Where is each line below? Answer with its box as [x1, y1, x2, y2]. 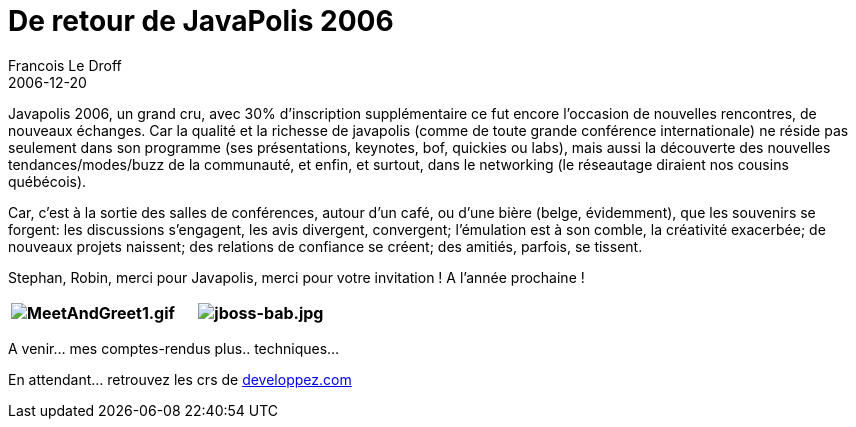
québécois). [8, 172, 87, 190]
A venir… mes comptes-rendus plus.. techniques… [8, 339, 340, 357]
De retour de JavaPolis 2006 [8, 4, 394, 38]
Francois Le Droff [8, 56, 122, 74]
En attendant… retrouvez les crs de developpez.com [8, 370, 352, 388]
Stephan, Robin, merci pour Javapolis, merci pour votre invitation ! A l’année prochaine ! [8, 268, 585, 286]
